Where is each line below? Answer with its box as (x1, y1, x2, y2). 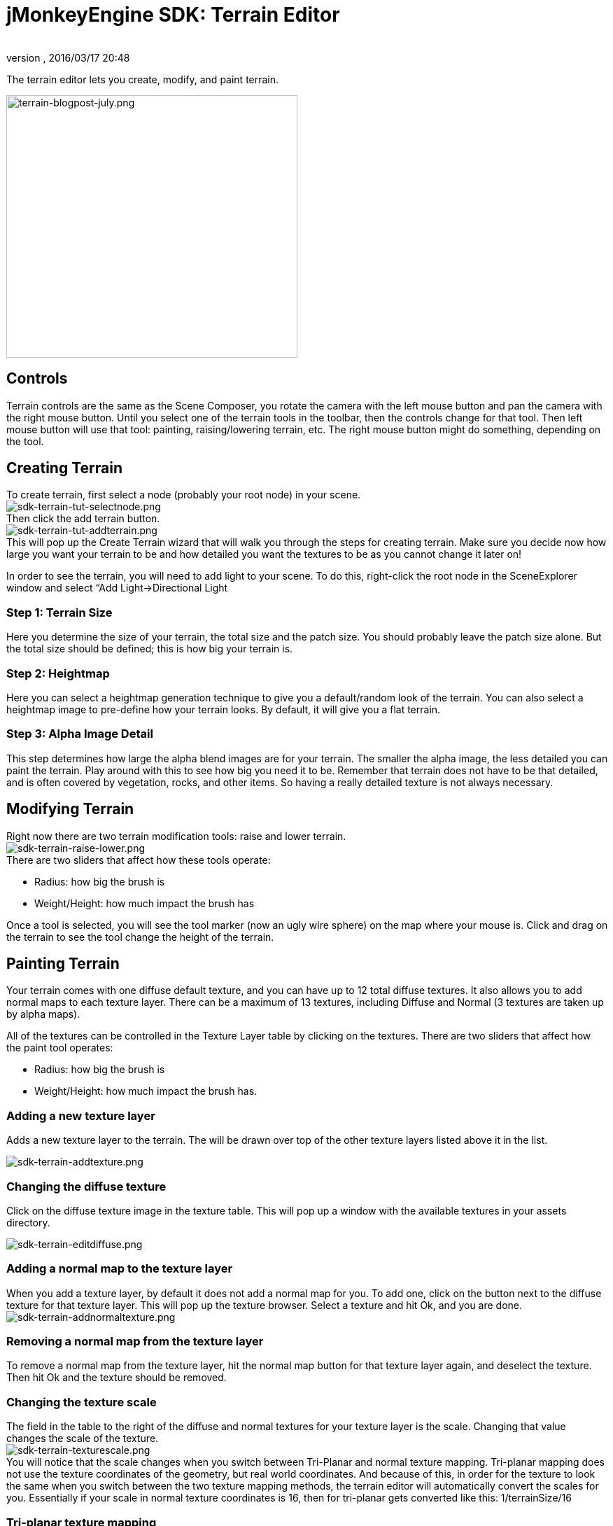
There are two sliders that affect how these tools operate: (6, 853, 271, 866)
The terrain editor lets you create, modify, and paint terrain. (6, 73, 279, 85)
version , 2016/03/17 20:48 (6, 51, 130, 64)
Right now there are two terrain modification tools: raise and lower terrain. (6, 829, 346, 842)
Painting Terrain (6, 954, 120, 972)
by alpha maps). (6, 1008, 80, 1021)
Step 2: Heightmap (6, 666, 110, 680)
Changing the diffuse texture (6, 1179, 167, 1193)
